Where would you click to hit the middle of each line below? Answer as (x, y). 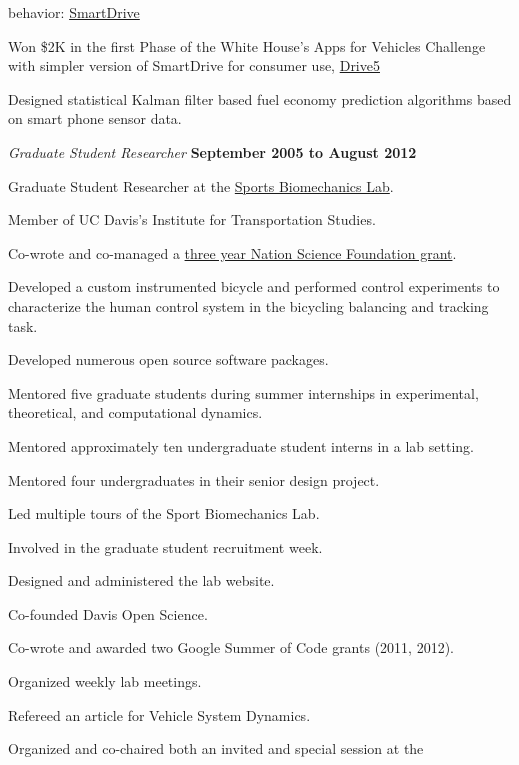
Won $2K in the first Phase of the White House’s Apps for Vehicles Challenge (247, 45)
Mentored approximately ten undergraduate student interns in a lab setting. (241, 445)
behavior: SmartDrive (74, 12)
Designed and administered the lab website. (141, 580)
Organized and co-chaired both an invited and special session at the (216, 748)
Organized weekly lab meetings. (105, 681)
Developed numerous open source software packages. (168, 359)
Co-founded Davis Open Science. (108, 613)
